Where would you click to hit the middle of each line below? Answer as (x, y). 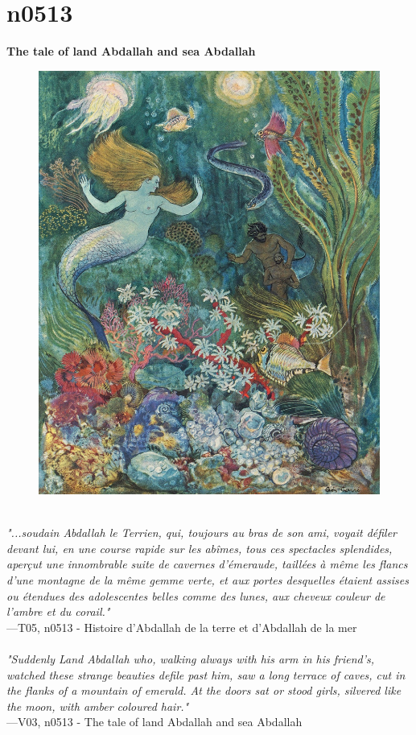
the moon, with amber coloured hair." (98, 706)
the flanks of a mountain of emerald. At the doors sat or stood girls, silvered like (204, 690)
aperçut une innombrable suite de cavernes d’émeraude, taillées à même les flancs (207, 564)
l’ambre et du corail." (58, 611)
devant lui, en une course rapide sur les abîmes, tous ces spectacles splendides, (200, 548)
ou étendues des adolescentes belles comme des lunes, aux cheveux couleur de (196, 595)
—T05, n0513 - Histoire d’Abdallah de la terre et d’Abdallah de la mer (182, 627)
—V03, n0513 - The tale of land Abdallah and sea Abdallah (154, 722)
